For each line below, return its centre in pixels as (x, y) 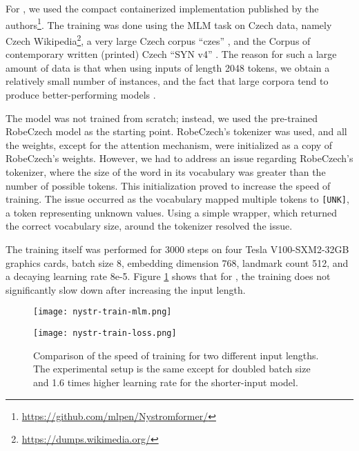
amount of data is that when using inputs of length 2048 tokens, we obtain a (168, 67)
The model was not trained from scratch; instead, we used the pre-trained (162, 118)
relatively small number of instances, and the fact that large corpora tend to (167, 81)
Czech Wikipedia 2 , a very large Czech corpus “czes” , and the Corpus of (158, 40)
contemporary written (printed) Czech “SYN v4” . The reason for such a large (171, 54)
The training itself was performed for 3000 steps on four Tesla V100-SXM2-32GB (177, 249)
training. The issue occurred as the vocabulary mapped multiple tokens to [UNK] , (177, 199)
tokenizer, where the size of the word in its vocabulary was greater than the (166, 172)
